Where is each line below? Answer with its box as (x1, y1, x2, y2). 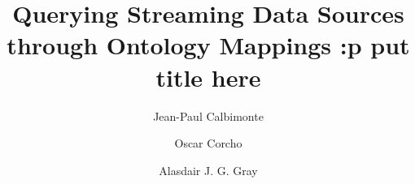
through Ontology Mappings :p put (7, 28, 410, 62)
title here (155, 60, 261, 93)
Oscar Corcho (174, 135, 242, 152)
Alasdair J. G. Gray (159, 161, 258, 178)
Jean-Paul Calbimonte (153, 107, 264, 124)
